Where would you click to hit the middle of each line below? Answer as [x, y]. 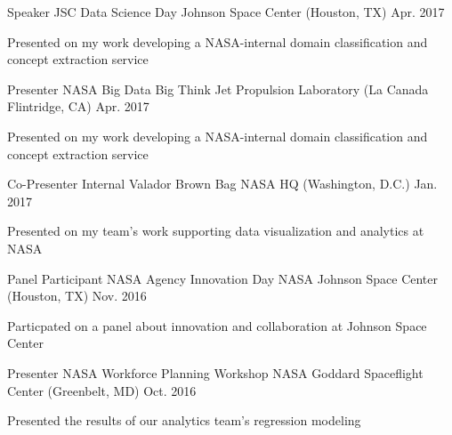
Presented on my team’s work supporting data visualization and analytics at [216, 231]
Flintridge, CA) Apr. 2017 [78, 106]
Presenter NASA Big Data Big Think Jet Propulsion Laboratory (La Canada [218, 89]
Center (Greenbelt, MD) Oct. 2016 [102, 390]
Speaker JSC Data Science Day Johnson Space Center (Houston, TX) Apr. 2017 [226, 12]
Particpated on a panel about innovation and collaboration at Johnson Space [217, 325]
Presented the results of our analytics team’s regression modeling [184, 420]
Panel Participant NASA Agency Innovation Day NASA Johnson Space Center [222, 278]
